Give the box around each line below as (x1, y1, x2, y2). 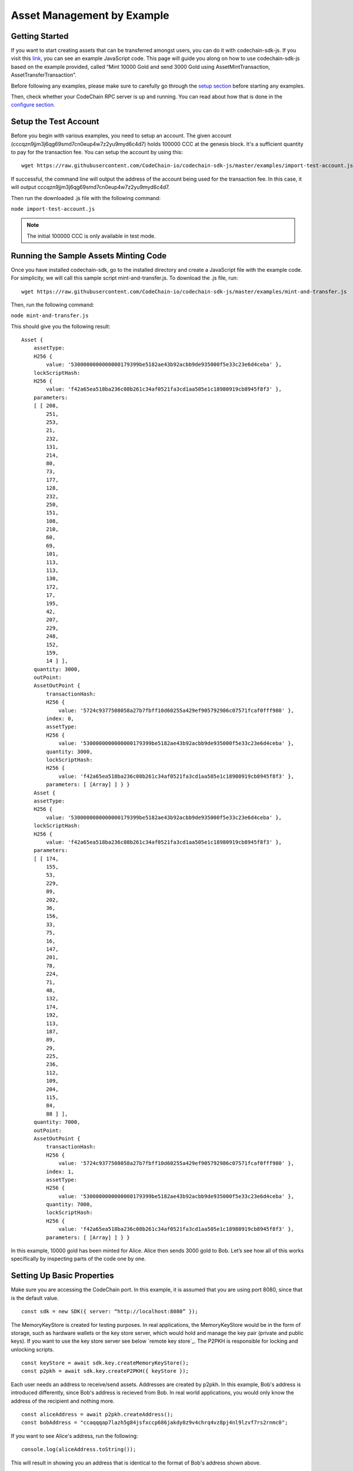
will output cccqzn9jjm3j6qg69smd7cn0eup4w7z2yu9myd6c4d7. (11, 184, 170, 191)
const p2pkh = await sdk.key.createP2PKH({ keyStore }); (21, 1368, 189, 1375)
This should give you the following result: (11, 322, 111, 330)
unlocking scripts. (11, 1346, 54, 1353)
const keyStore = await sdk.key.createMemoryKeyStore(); (21, 1360, 189, 1366)
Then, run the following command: (11, 301, 94, 308)
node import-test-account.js (11, 206, 95, 212)
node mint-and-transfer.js (11, 312, 89, 319)
